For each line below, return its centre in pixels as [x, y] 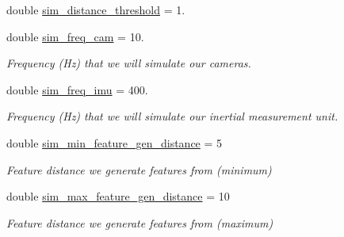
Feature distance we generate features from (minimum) [139, 169]
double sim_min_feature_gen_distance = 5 [115, 142]
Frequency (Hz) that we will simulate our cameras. [129, 63]
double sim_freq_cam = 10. [75, 36]
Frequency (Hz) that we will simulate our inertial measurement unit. [172, 116]
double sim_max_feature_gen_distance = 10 [118, 196]
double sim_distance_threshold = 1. [96, 10]
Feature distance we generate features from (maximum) [140, 222]
